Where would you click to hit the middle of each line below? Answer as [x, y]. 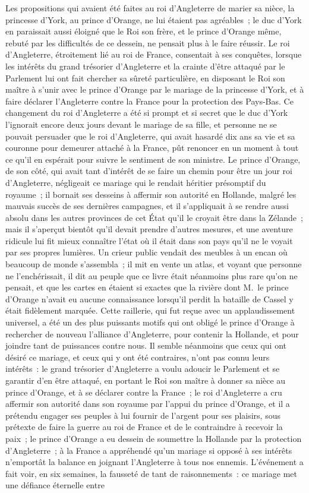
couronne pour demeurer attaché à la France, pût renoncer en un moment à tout [152, 148]
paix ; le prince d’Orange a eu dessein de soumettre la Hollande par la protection [154, 438]
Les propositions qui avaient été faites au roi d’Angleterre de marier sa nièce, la [150, 8]
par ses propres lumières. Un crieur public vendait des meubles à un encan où [146, 252]
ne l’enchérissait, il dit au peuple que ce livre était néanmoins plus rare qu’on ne [152, 275]
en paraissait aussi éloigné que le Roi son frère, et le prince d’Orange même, [144, 31]
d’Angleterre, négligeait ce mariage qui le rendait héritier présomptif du [136, 182]
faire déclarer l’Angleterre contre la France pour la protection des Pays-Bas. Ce [149, 101]
